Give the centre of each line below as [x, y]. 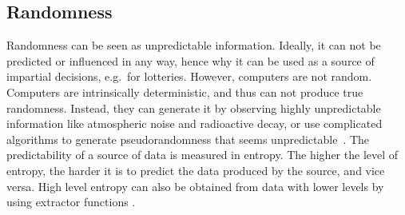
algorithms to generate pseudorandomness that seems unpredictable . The [188, 139]
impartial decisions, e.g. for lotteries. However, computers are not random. [189, 76]
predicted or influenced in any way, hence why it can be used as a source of [191, 60]
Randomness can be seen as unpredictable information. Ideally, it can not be [194, 45]
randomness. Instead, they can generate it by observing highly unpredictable [194, 107]
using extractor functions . [71, 202]
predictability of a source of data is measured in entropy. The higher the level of [202, 155]
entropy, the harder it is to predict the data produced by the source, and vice [196, 170]
